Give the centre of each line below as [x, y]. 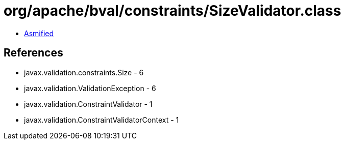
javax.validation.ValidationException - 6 [90, 88]
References [33, 53]
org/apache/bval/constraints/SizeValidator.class [172, 11]
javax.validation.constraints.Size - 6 [84, 72]
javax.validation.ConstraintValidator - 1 [88, 104]
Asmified [39, 33]
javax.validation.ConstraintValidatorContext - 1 [102, 120]
